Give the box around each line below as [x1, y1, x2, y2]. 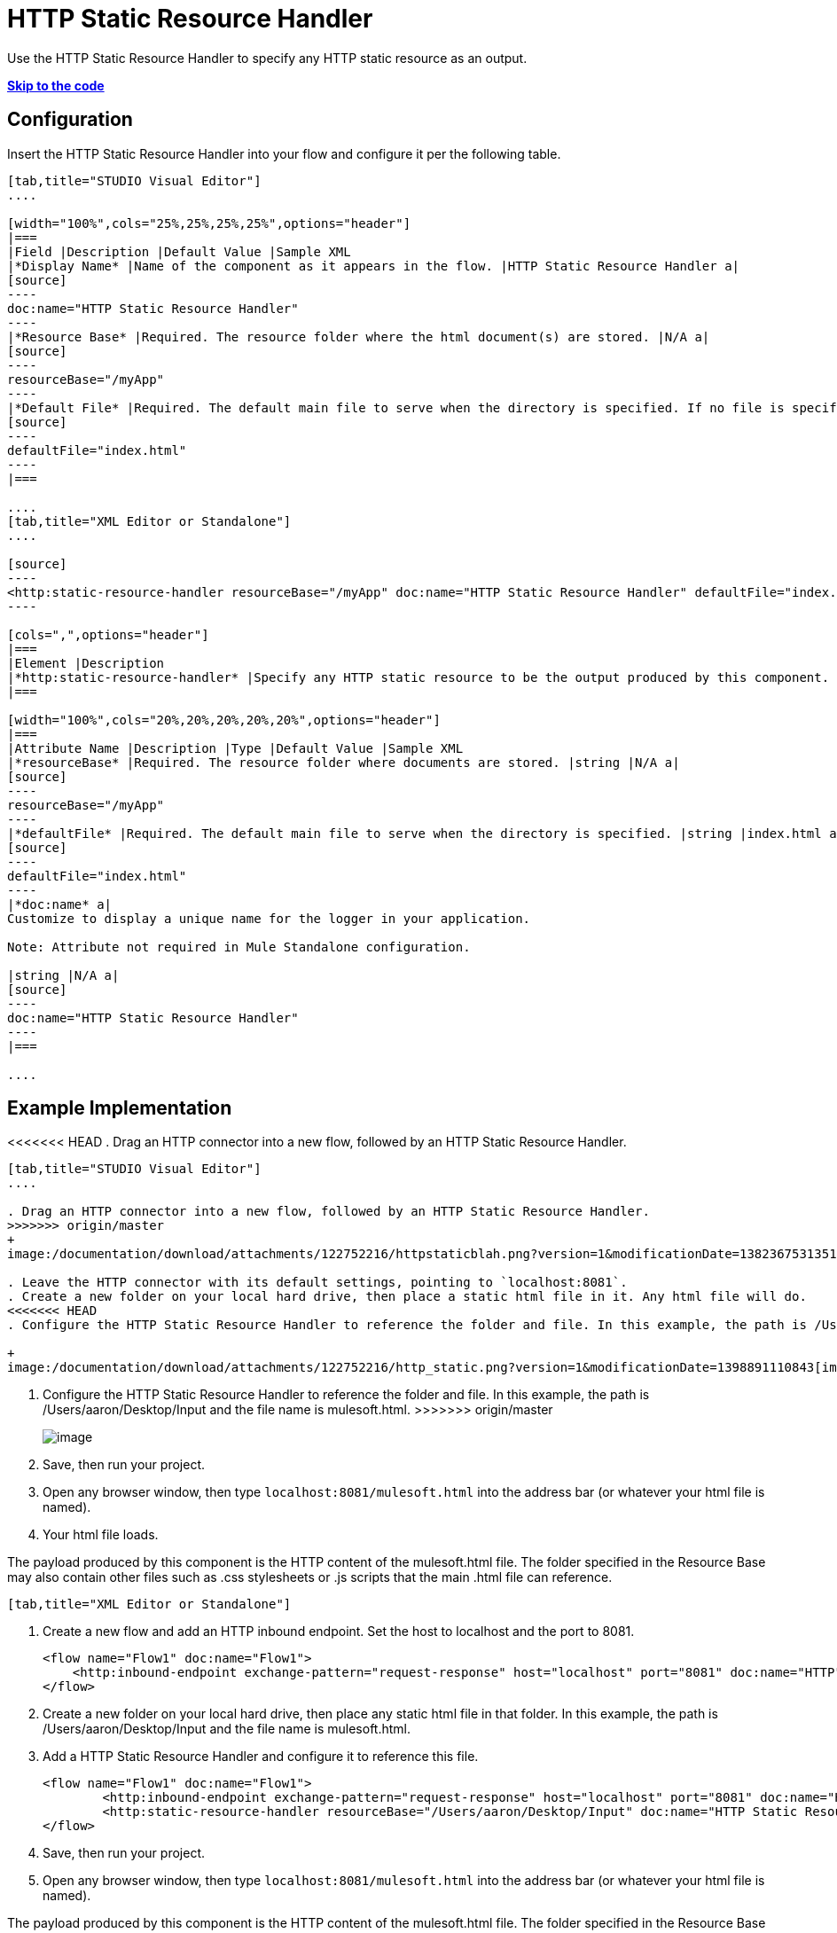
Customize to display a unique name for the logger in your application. [7, 911, 531, 926]
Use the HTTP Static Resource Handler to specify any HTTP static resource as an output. [7, 50, 528, 66]
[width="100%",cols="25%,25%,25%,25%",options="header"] [7, 215, 411, 231]
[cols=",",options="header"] [7, 627, 209, 642]
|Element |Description [7, 655, 165, 670]
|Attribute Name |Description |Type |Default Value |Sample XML [7, 740, 464, 755]
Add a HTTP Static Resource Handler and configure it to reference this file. [43, 1749, 479, 1765]
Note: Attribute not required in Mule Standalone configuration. [7, 939, 471, 954]
